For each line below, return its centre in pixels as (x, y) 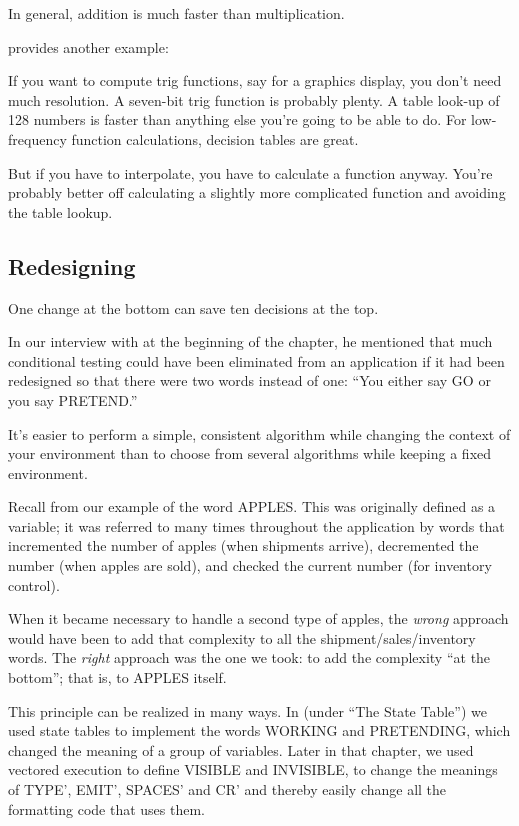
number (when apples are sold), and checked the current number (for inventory (250, 565)
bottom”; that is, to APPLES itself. (117, 677)
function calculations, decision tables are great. (215, 138)
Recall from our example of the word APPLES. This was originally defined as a (252, 506)
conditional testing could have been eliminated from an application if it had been (256, 360)
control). (34, 584)
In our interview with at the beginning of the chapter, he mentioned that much (250, 341)
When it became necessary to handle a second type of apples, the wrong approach (258, 618)
